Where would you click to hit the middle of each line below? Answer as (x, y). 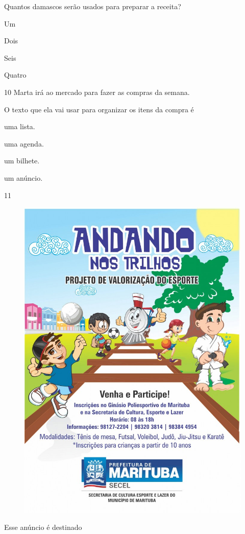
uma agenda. (24, 143)
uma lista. (20, 126)
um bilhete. (22, 161)
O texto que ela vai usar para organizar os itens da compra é (99, 109)
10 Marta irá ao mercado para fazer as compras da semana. (97, 92)
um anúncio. (23, 177)
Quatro (15, 75)
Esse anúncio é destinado (43, 527)
